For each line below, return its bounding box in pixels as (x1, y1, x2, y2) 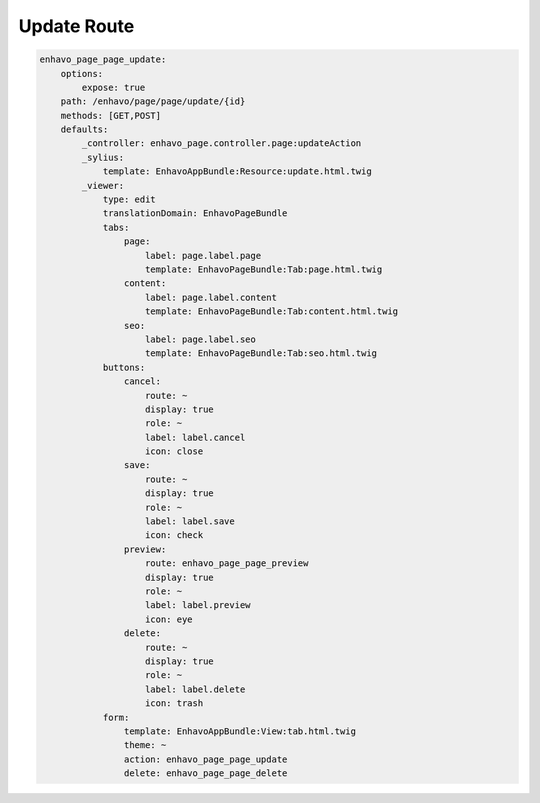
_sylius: (81, 151, 125, 163)
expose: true (81, 81, 146, 93)
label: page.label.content (145, 291, 277, 303)
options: (60, 68, 104, 79)
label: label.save (145, 516, 235, 527)
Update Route (18, 15, 135, 37)
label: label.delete (145, 683, 246, 695)
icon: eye (145, 613, 194, 625)
